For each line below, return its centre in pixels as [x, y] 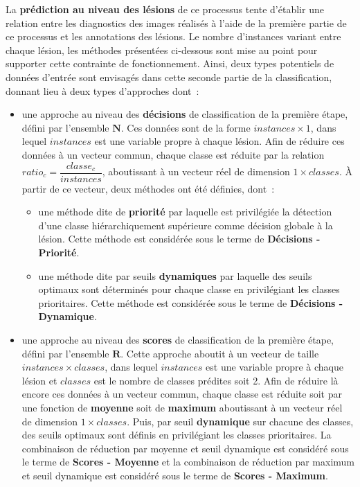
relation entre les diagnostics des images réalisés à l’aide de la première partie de [176, 23]
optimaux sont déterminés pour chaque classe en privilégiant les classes [189, 289]
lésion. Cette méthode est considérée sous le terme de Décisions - [179, 239]
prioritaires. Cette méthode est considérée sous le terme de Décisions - [191, 302]
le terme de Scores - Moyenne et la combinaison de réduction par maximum [188, 462]
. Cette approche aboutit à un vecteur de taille [220, 353]
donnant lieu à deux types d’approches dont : [102, 90]
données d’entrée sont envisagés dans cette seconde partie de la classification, [169, 77]
